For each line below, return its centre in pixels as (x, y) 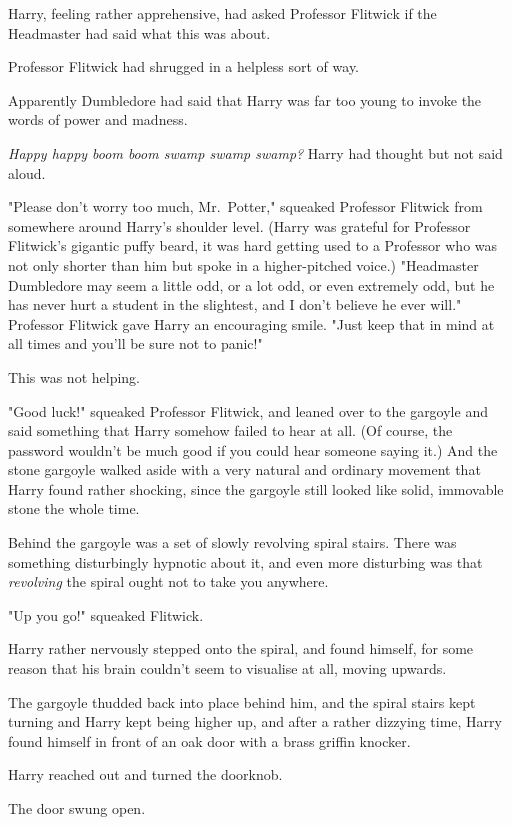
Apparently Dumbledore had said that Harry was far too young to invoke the (245, 99)
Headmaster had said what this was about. (139, 32)
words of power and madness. (98, 119)
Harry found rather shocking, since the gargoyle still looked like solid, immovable (256, 488)
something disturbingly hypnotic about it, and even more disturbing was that (245, 561)
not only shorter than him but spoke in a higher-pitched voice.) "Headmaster (243, 264)
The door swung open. (77, 808)
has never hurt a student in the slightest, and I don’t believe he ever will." (235, 304)
